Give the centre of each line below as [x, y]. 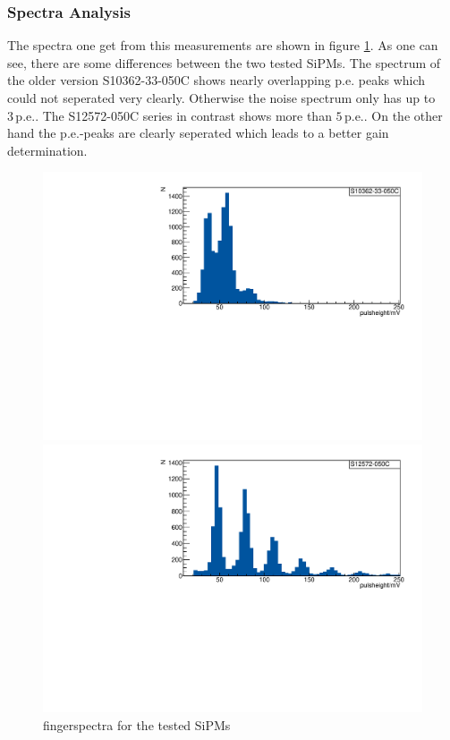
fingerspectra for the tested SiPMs [137, 724]
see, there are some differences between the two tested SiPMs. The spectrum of [224, 62]
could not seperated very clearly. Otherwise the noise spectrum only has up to [221, 98]
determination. [47, 150]
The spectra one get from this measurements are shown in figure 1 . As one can [223, 45]
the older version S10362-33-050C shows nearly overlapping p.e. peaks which [217, 80]
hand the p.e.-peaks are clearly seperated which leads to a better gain [198, 133]
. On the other [403, 115]
